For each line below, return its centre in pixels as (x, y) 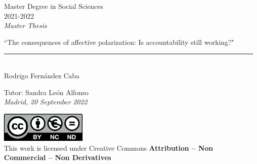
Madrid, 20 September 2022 (46, 102)
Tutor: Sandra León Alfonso (46, 92)
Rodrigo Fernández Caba (42, 75)
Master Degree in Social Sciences (54, 6)
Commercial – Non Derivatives (58, 157)
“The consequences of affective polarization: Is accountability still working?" (119, 42)
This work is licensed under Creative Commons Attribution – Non (108, 148)
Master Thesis (25, 25)
